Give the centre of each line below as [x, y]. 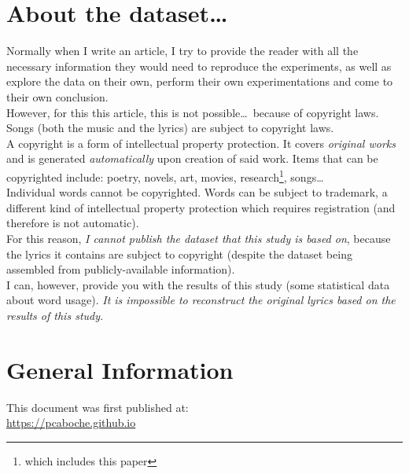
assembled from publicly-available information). [121, 269]
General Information [120, 369]
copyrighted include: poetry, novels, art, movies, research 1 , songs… [165, 175]
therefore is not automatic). [73, 223]
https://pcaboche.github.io [71, 423]
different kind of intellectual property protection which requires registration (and [201, 207]
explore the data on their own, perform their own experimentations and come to [200, 81]
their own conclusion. [57, 96]
